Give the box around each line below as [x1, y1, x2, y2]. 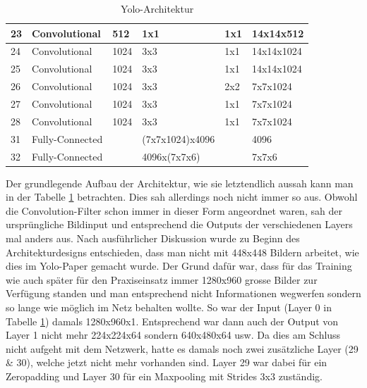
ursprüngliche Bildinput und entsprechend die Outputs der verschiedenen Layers [6, 217, 353, 232]
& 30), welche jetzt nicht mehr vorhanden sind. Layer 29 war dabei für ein [6, 355, 327, 370]
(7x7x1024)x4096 [142, 131, 215, 146]
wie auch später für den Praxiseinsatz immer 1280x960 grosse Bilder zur [6, 272, 318, 287]
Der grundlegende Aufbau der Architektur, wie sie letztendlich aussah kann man [6, 175, 354, 190]
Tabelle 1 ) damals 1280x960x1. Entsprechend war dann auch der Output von [6, 313, 339, 328]
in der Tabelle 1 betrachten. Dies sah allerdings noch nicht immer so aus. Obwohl [6, 189, 358, 204]
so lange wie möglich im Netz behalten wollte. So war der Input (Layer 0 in [6, 299, 332, 314]
